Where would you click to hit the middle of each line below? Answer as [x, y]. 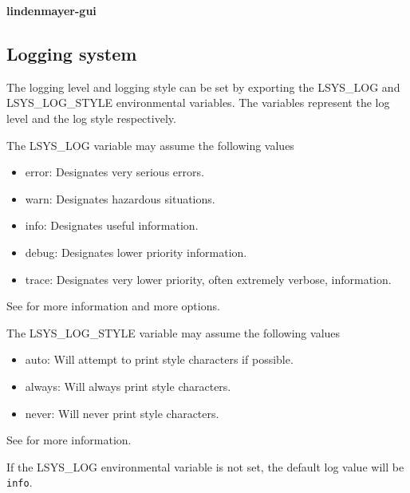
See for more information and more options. [113, 306]
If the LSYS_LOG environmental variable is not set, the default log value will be [205, 466]
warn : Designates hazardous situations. [120, 198]
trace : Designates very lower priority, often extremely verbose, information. [208, 279]
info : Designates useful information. [112, 225]
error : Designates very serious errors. [114, 172]
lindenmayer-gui [51, 10]
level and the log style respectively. [91, 118]
